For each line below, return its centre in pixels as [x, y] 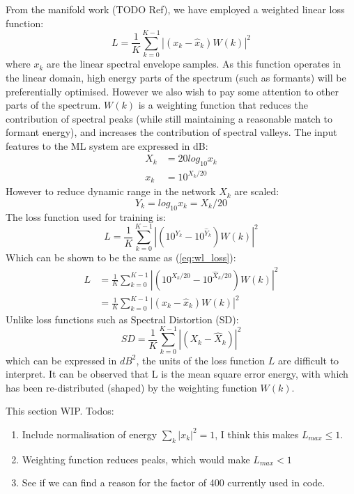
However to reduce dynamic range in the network [111, 191]
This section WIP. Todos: [60, 411]
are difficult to [308, 360]
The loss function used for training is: [86, 216]
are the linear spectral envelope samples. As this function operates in [194, 64]
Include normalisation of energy [90, 434]
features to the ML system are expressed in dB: [107, 145]
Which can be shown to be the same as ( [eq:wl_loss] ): [121, 257]
